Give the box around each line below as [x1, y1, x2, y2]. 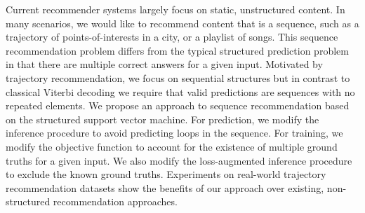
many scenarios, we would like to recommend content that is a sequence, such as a [6, 15, 359, 30]
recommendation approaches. [53, 194, 178, 209]
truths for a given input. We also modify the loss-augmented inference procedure [6, 153, 352, 167]
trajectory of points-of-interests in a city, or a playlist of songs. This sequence [6, 29, 338, 44]
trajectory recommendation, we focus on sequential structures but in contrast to [6, 70, 350, 85]
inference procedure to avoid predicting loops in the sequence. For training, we [6, 125, 343, 140]
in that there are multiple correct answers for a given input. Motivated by [6, 57, 323, 71]
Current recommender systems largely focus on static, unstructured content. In [6, 2, 345, 16]
